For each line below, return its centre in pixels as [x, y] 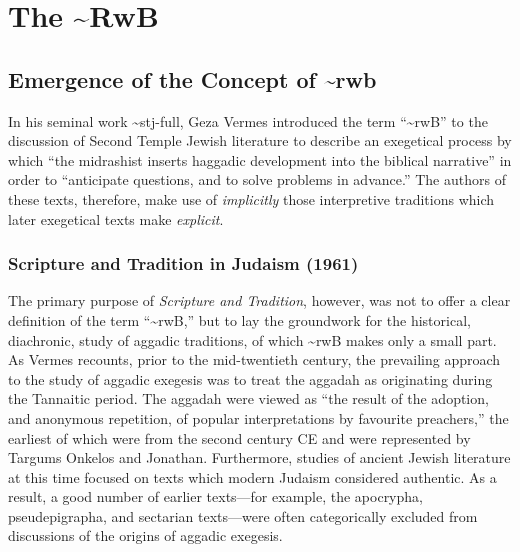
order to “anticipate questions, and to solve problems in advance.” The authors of [257, 179]
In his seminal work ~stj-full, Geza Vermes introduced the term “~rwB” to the [248, 120]
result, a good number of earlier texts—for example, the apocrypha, [215, 496]
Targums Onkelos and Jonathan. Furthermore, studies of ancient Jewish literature [259, 457]
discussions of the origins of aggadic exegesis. [145, 535]
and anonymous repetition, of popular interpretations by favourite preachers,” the [258, 417]
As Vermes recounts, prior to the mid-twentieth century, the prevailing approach [254, 359]
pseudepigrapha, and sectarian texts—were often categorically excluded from [243, 515]
